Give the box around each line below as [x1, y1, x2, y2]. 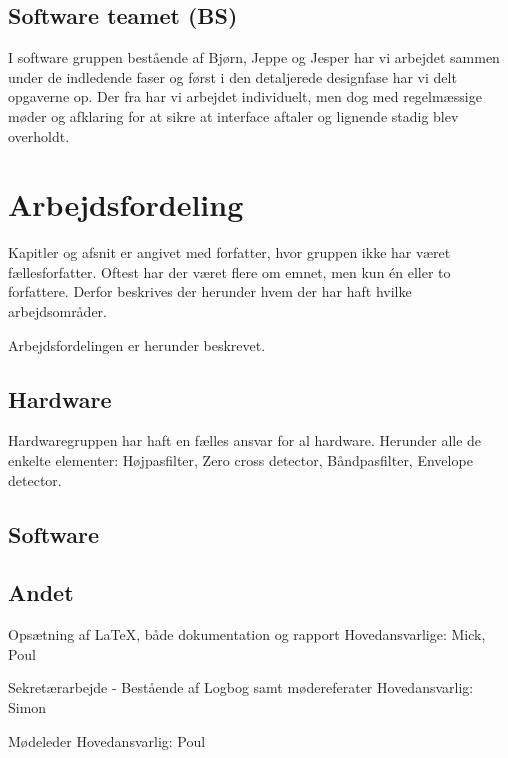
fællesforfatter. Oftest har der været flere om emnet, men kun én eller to [8, 261, 451, 282]
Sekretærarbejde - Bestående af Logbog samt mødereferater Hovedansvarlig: [8, 677, 474, 698]
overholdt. [8, 125, 70, 146]
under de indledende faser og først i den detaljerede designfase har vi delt [8, 66, 457, 87]
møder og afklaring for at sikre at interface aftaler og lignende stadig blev [8, 105, 459, 126]
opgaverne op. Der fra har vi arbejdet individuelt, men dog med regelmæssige [8, 86, 482, 107]
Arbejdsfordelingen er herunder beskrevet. [8, 334, 266, 355]
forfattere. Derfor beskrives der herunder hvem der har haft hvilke [8, 281, 412, 302]
